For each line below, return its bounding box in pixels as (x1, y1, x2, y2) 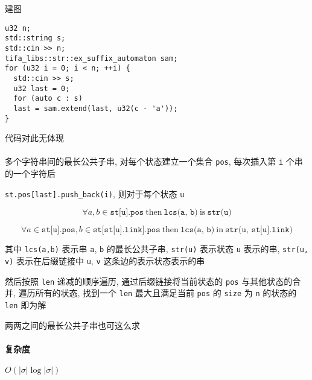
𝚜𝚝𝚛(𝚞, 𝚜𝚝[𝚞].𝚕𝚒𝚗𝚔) (225, 226, 293, 235)
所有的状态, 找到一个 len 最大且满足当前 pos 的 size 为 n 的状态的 (35, 287, 297, 299)
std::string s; (5, 34, 66, 43)
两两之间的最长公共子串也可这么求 (5, 318, 140, 331)
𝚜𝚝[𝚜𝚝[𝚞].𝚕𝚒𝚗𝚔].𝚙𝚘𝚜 (92, 226, 161, 235)
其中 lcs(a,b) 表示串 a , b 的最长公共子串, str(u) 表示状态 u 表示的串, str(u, (5, 242, 309, 255)
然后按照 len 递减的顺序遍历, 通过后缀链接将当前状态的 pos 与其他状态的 (5, 274, 293, 287)
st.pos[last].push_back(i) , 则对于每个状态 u (5, 187, 185, 200)
